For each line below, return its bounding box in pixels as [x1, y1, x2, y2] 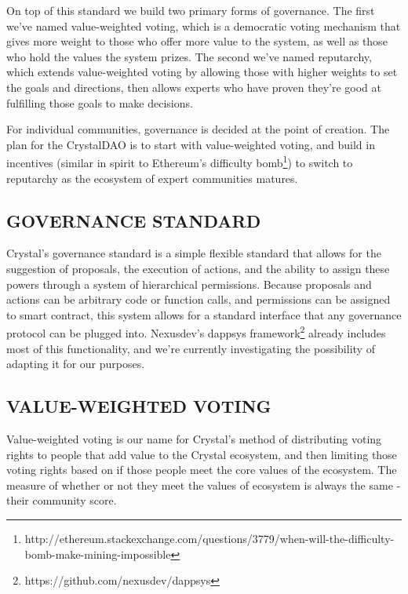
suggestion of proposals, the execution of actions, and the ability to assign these [6, 260, 390, 276]
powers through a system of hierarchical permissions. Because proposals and [6, 275, 372, 292]
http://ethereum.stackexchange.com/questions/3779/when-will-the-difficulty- [24, 530, 395, 546]
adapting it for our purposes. [6, 355, 145, 372]
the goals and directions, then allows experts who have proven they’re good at [6, 78, 382, 95]
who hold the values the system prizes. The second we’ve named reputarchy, [6, 48, 372, 64]
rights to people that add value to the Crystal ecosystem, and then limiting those [6, 446, 397, 462]
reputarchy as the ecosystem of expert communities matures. [6, 169, 298, 186]
